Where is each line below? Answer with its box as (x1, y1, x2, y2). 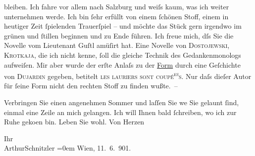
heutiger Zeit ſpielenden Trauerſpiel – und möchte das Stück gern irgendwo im (4, 21, 242, 31)
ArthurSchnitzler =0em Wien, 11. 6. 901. (4, 143, 131, 153)
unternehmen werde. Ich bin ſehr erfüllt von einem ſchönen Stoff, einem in (4, 11, 229, 21)
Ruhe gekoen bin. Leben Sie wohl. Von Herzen (4, 117, 145, 127)
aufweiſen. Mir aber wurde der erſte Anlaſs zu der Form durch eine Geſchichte (4, 59, 241, 70)
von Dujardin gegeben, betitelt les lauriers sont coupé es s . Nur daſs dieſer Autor (4, 70, 252, 81)
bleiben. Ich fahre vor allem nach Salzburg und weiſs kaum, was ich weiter (4, 1, 229, 11)
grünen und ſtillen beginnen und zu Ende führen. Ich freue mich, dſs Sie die (4, 30, 234, 40)
